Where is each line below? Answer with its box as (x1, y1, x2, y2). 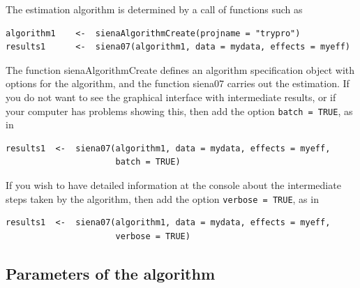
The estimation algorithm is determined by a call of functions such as (6, 2, 303, 16)
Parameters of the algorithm (6, 262, 216, 284)
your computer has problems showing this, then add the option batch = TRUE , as (6, 103, 353, 118)
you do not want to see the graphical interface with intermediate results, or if (6, 89, 336, 104)
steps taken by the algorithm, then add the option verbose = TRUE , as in (6, 191, 319, 206)
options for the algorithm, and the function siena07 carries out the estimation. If (6, 76, 350, 91)
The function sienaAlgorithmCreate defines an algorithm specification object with (6, 62, 355, 77)
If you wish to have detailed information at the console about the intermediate (6, 178, 341, 192)
